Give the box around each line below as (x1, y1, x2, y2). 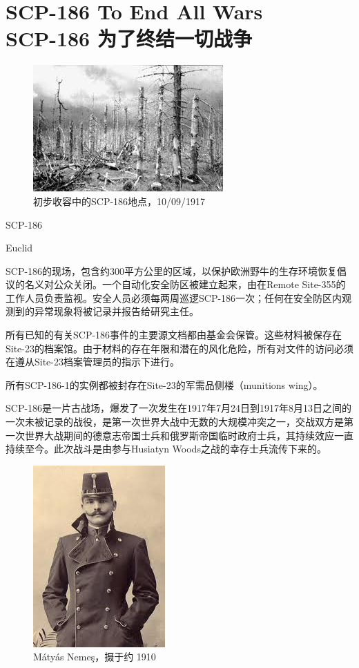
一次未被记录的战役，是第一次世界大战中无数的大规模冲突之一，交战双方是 (6, 414, 344, 429)
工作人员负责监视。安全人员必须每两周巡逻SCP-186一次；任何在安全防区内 (6, 290, 342, 305)
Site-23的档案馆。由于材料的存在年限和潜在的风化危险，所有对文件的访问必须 (6, 341, 353, 355)
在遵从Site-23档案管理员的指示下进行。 (6, 354, 179, 369)
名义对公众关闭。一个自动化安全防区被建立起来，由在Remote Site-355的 (24, 277, 346, 292)
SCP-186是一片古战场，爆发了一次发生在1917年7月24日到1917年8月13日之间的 (6, 401, 352, 415)
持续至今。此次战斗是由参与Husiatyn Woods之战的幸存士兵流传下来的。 (6, 441, 327, 456)
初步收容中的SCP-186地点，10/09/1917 (33, 193, 206, 208)
